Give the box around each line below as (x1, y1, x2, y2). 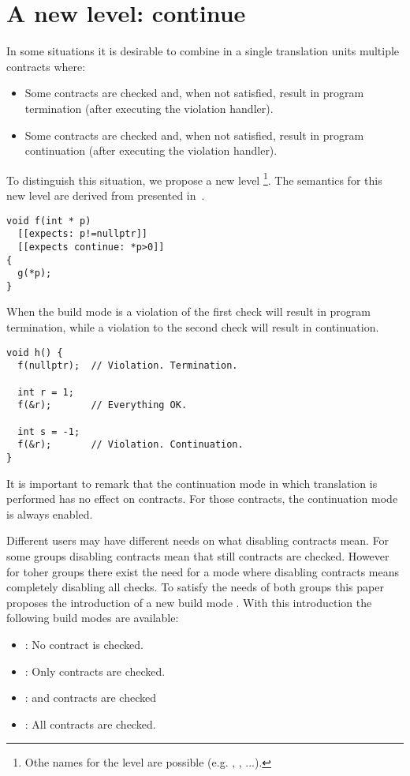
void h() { (6, 347, 63, 358)
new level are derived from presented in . (6, 186, 205, 203)
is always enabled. (6, 505, 93, 522)
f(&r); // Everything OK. (17, 399, 188, 411)
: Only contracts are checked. (24, 662, 166, 679)
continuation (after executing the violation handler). (24, 142, 278, 159)
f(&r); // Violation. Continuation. (17, 439, 244, 451)
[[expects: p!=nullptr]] (17, 228, 147, 240)
